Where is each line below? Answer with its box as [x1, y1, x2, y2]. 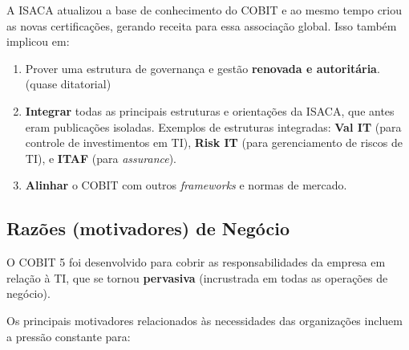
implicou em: [6, 33, 70, 50]
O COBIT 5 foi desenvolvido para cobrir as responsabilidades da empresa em [6, 254, 386, 271]
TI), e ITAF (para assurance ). [25, 149, 177, 166]
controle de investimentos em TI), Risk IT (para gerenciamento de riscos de [25, 134, 403, 151]
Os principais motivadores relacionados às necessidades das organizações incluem [6, 311, 403, 328]
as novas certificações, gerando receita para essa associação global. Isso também [6, 17, 397, 34]
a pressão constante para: [6, 328, 131, 344]
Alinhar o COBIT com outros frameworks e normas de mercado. [25, 177, 347, 193]
